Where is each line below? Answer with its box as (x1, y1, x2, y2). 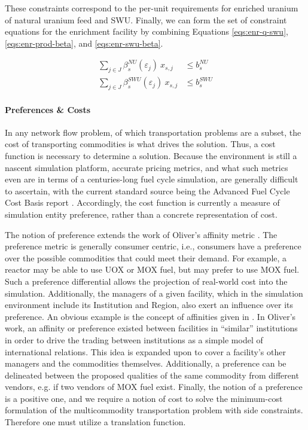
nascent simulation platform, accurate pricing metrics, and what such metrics (5, 161, 288, 173)
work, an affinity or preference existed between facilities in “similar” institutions (5, 322, 298, 334)
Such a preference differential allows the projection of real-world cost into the (5, 275, 288, 287)
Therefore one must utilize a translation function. (5, 416, 186, 428)
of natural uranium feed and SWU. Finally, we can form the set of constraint (5, 13, 287, 26)
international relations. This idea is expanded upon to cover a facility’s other (5, 345, 286, 358)
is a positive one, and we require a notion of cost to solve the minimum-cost (5, 392, 283, 404)
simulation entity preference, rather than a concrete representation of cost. (5, 208, 277, 220)
